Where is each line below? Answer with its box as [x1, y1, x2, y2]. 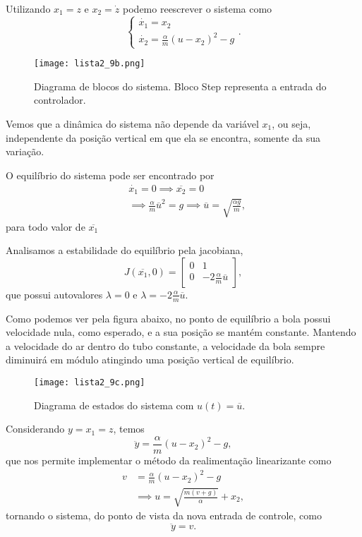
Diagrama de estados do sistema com [34, 397, 194, 412]
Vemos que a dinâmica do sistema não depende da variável [6, 116, 259, 131]
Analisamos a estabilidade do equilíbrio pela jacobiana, [6, 243, 243, 258]
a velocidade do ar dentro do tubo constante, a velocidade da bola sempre [6, 338, 325, 353]
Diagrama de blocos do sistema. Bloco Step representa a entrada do [34, 78, 327, 93]
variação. [6, 144, 44, 159]
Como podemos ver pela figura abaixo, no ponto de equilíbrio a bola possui [6, 310, 331, 325]
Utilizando [6, 1, 51, 16]
